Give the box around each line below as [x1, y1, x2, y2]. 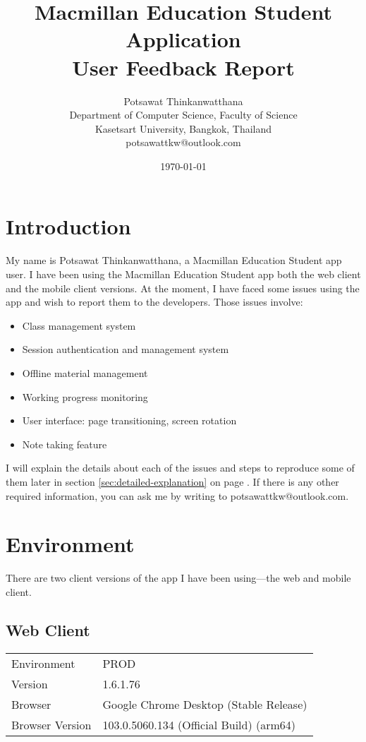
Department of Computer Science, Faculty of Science [69, 107, 298, 122]
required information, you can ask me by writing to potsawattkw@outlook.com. [6, 488, 349, 503]
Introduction [6, 212, 131, 241]
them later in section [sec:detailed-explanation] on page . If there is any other [6, 474, 339, 489]
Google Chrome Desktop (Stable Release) [102, 695, 307, 712]
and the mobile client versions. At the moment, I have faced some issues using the [6, 280, 360, 295]
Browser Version [11, 716, 92, 733]
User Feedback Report [72, 52, 295, 81]
